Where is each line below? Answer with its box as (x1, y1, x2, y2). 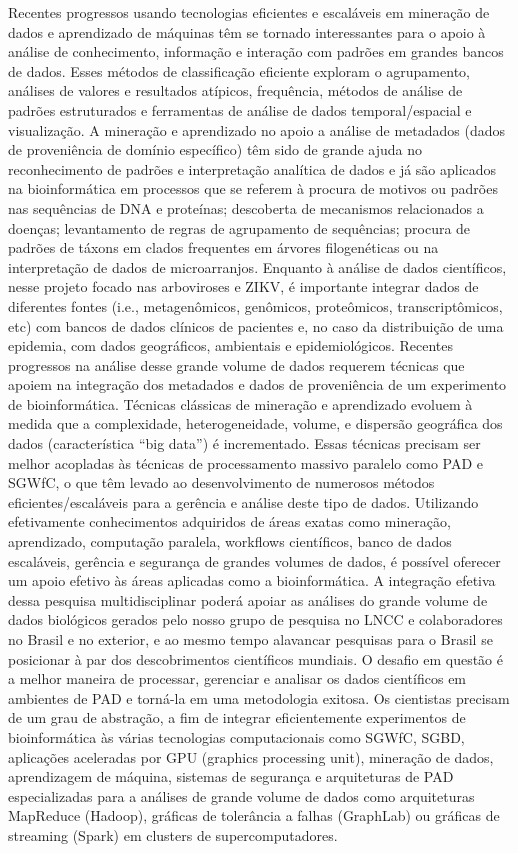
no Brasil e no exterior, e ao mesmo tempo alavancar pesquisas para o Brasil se (8, 629, 493, 649)
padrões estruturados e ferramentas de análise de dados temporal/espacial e (8, 99, 472, 120)
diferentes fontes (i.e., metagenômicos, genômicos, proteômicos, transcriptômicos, (8, 295, 503, 316)
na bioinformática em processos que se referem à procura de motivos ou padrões (8, 178, 498, 199)
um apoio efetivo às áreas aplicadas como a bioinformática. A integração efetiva (8, 570, 496, 591)
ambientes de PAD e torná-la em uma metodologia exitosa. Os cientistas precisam (8, 687, 510, 708)
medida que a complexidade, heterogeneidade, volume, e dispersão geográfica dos (8, 413, 503, 434)
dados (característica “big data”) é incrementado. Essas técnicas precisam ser (8, 433, 481, 454)
